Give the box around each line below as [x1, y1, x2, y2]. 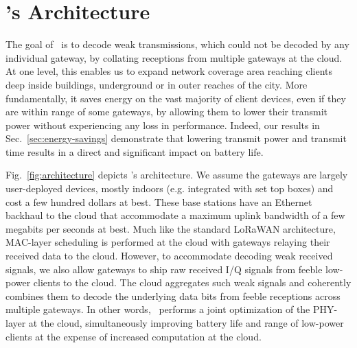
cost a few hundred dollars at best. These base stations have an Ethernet [5, 194, 312, 209]
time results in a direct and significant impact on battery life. [5, 144, 264, 159]
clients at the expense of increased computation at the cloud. [5, 329, 262, 343]
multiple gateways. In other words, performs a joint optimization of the [5, 302, 310, 316]
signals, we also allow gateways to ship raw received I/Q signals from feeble [5, 262, 323, 276]
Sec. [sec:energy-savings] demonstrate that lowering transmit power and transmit [5, 131, 347, 146]
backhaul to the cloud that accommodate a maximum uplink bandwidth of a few [5, 208, 345, 222]
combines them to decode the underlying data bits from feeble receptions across [5, 288, 341, 303]
